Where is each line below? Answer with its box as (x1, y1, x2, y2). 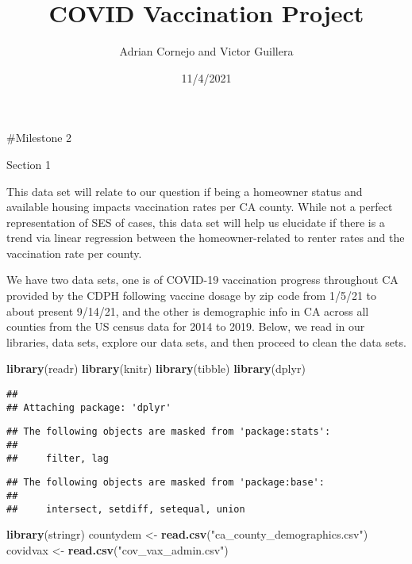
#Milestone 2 (6, 129, 72, 146)
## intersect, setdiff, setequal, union (6, 503, 245, 515)
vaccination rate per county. (6, 244, 142, 261)
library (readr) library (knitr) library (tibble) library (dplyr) (6, 360, 306, 377)
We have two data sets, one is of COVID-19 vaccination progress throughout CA (6, 271, 399, 288)
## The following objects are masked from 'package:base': (6, 477, 325, 489)
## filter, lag (6, 452, 109, 464)
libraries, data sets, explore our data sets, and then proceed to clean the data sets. (6, 333, 406, 350)
